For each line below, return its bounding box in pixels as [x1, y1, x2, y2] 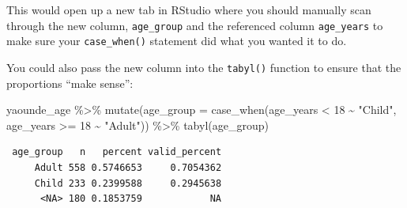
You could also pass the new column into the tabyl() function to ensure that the [6, 59, 401, 75]
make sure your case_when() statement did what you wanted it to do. [6, 32, 347, 49]
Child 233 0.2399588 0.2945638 [34, 177, 222, 189]
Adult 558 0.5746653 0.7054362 [34, 161, 222, 173]
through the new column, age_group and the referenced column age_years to [6, 17, 383, 33]
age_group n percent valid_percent [12, 146, 222, 158]
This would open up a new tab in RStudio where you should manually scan [6, 2, 371, 17]
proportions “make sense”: [6, 74, 134, 91]
